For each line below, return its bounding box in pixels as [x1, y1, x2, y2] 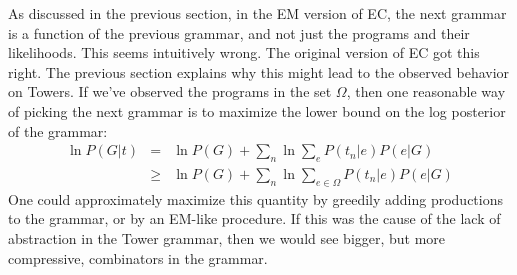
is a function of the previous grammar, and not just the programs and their [8, 22, 470, 43]
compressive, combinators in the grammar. [8, 247, 268, 268]
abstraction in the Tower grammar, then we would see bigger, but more [8, 228, 446, 248]
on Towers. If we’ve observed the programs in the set [8, 81, 332, 102]
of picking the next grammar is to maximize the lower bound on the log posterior [8, 100, 506, 121]
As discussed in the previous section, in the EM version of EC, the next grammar [8, 3, 507, 23]
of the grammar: [8, 120, 108, 141]
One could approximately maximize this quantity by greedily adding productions [8, 188, 503, 209]
